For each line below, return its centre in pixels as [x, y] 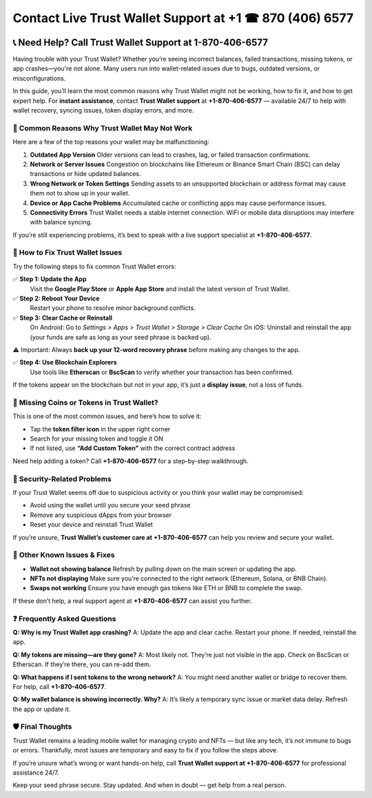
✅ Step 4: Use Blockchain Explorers [65, 362]
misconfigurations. [39, 78]
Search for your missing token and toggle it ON [96, 439]
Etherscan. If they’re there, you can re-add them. [82, 664]
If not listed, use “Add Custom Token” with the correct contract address [133, 448]
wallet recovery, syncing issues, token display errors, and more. [103, 110]
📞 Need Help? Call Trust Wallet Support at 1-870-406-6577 [141, 42]
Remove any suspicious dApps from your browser [101, 515]
